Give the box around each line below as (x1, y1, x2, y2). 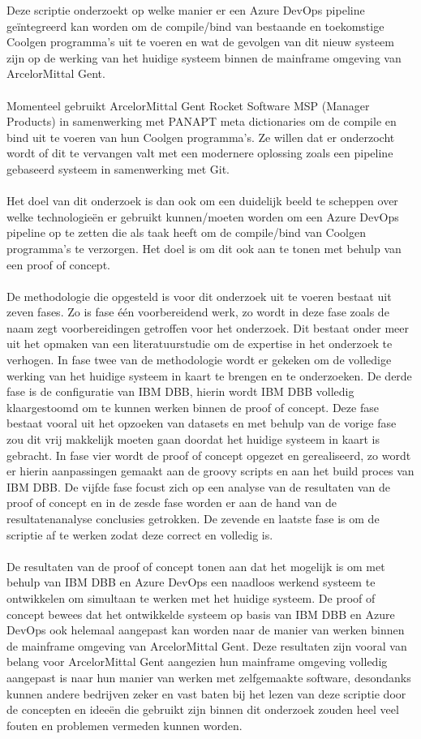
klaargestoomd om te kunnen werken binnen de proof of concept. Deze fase (6, 398, 379, 415)
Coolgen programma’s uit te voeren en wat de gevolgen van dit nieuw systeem (6, 33, 394, 50)
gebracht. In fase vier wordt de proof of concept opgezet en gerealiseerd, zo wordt (6, 446, 411, 463)
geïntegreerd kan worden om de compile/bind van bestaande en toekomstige (6, 17, 384, 34)
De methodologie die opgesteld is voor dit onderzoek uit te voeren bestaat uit (6, 287, 392, 304)
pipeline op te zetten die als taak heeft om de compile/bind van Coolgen (6, 224, 367, 241)
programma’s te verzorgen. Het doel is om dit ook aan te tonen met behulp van (6, 239, 402, 256)
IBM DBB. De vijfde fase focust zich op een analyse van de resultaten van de (6, 478, 390, 495)
